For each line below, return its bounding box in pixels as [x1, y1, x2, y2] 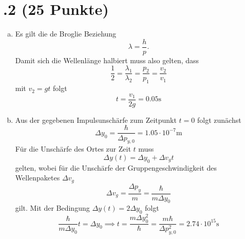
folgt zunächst [197, 114, 241, 125]
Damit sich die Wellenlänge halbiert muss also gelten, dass [15, 54, 199, 65]
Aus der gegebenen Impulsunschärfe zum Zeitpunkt [15, 114, 177, 125]
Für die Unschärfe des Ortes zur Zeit [15, 143, 131, 154]
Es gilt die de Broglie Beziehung [15, 28, 117, 39]
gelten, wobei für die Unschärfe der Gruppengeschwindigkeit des [15, 162, 217, 173]
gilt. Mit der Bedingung [15, 203, 90, 213]
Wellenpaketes [15, 172, 60, 183]
